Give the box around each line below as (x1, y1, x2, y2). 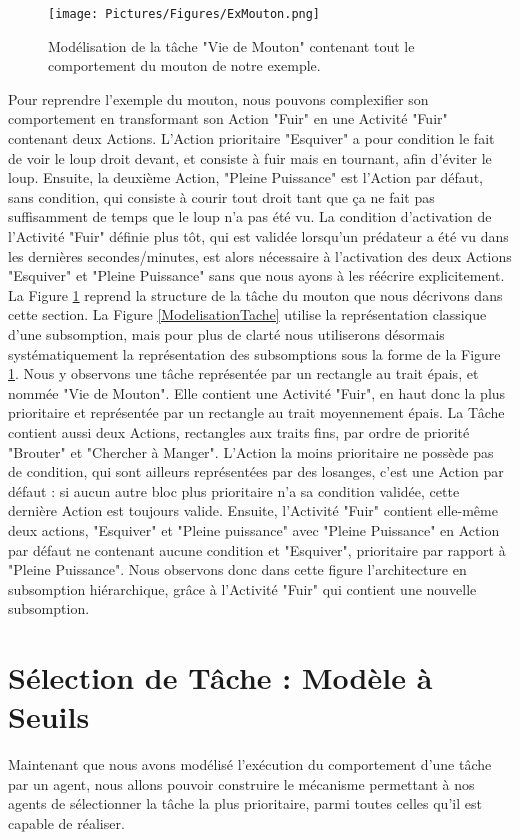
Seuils (8, 696, 90, 737)
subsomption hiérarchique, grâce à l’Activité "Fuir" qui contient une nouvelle (8, 578, 477, 599)
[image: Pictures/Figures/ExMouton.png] (48, 7, 321, 21)
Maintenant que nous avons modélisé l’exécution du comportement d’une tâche (8, 754, 492, 775)
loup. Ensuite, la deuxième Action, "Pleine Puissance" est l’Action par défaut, (8, 167, 483, 188)
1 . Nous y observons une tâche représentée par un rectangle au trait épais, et (8, 363, 479, 384)
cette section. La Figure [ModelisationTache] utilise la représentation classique (8, 304, 487, 325)
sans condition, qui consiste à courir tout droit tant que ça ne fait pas (8, 186, 435, 207)
